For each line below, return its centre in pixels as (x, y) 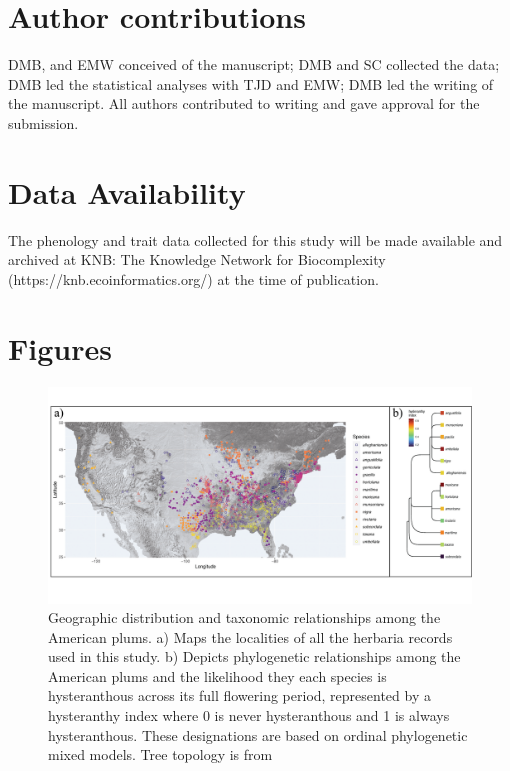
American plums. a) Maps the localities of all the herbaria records (250, 636)
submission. (43, 122)
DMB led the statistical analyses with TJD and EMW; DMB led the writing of (251, 83)
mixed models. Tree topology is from (160, 754)
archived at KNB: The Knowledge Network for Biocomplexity (197, 259)
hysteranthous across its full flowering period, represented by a (239, 695)
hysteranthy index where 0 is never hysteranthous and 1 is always (249, 715)
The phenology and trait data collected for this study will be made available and (255, 239)
